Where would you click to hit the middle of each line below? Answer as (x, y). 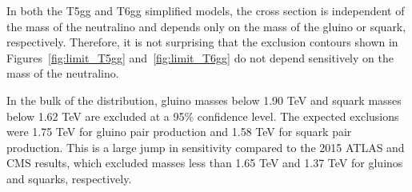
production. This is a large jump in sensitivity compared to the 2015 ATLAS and (206, 147)
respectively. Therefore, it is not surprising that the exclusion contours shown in (202, 42)
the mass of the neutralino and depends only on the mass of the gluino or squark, (206, 26)
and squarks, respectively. (69, 178)
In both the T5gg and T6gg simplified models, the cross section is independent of (206, 10)
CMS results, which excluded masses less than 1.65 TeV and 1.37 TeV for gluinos (205, 163)
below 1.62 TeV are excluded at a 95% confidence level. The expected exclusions (203, 116)
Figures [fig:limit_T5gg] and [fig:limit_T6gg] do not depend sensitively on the (200, 57)
